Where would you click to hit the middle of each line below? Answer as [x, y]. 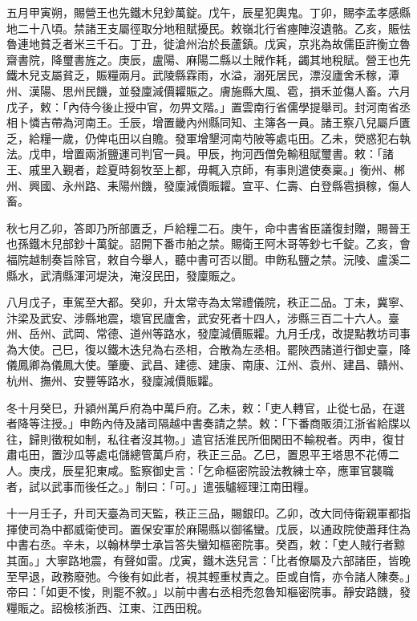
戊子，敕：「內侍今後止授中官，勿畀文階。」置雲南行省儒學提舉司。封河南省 [203, 106]
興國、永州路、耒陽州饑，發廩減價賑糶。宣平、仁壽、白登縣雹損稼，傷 [214, 185]
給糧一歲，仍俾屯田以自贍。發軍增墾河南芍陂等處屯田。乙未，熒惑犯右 [214, 138]
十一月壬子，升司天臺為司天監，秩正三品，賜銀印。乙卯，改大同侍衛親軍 [197, 513]
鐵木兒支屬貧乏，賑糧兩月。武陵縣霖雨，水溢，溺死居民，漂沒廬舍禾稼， [197, 75]
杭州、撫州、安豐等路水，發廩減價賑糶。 [113, 381]
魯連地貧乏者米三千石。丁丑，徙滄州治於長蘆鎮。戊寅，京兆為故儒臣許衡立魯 [208, 44]
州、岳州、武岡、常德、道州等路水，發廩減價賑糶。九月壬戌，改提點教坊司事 [208, 333]
